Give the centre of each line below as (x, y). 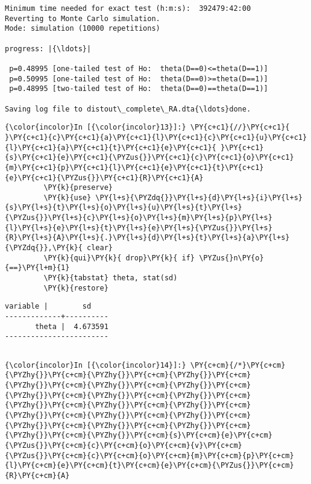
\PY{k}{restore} (76, 288)
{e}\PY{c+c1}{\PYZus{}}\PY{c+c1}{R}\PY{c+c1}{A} (104, 178)
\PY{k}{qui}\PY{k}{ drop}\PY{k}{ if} (119, 258)
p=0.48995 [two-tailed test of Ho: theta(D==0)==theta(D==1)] (139, 89)
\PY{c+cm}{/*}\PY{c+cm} (238, 365)
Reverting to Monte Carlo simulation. (83, 18)
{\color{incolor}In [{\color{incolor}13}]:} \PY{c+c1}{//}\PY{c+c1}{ (147, 127)
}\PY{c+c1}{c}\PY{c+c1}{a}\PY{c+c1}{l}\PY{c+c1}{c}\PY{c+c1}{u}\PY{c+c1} (156, 137)
